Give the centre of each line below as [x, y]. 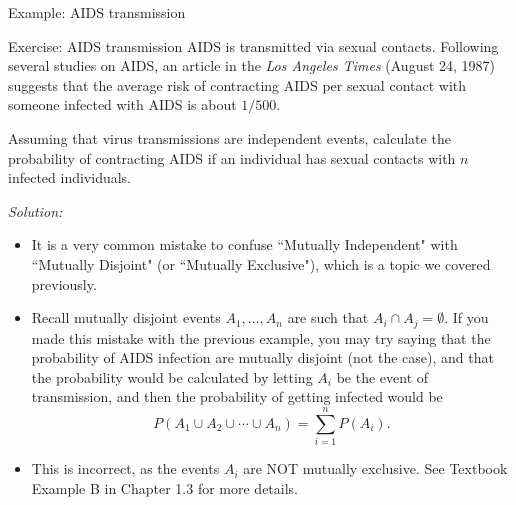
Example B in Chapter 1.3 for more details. [164, 487]
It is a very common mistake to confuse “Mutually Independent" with [244, 244]
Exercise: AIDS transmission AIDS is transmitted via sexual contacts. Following [253, 45]
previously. [64, 283]
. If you [466, 317]
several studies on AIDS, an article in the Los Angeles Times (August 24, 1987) [252, 65]
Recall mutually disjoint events [126, 317]
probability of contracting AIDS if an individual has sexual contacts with [232, 157]
